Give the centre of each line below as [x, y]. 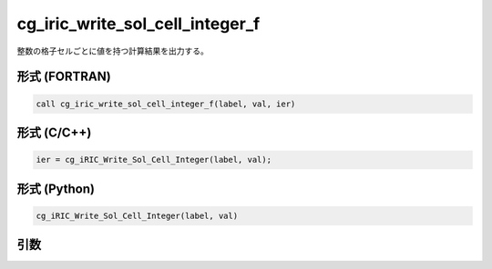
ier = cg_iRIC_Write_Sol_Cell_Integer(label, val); [154, 160]
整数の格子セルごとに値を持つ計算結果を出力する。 [113, 51]
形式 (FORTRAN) [64, 77]
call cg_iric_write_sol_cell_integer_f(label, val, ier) [166, 104]
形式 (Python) [56, 189]
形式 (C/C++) [54, 132]
